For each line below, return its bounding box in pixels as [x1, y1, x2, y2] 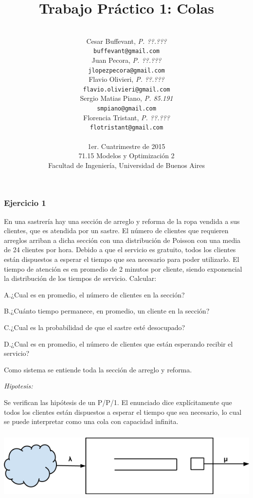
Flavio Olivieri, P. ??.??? [89, 74, 164, 84]
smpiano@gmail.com [97, 105, 156, 112]
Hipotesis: [4, 381, 33, 391]
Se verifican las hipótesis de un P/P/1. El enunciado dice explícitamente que [4, 397, 232, 407]
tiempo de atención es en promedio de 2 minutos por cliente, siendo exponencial [4, 263, 242, 274]
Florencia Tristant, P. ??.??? [83, 112, 170, 122]
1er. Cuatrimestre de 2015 [88, 141, 165, 151]
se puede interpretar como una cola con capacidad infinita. [4, 416, 179, 426]
